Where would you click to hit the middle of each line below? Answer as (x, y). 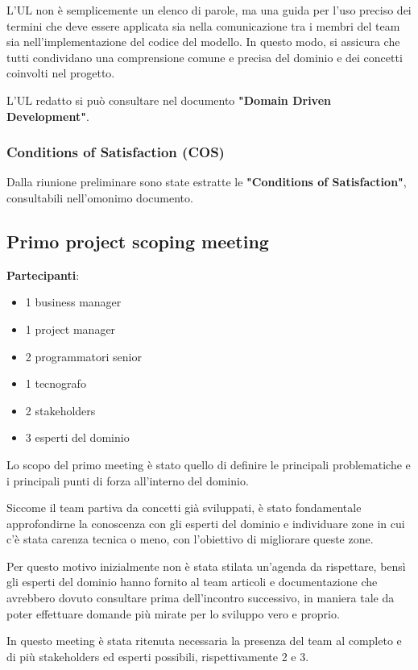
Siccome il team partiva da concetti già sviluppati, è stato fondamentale (184, 508)
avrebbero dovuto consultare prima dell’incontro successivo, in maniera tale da (201, 598)
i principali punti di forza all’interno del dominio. (128, 480)
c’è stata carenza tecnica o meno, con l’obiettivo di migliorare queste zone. (190, 539)
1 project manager (70, 329)
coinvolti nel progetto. (61, 73)
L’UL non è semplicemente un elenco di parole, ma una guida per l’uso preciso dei (209, 10)
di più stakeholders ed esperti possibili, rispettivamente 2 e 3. (158, 656)
